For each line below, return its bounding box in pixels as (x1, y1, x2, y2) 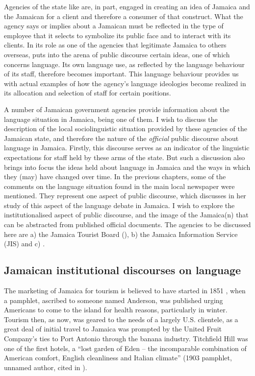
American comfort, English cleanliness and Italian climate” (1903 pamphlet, (4, 352, 232, 363)
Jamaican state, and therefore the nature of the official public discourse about (4, 133, 239, 143)
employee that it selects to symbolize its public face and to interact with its (4, 30, 231, 40)
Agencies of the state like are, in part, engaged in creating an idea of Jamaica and (4, 1, 250, 11)
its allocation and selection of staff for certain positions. (4, 88, 171, 98)
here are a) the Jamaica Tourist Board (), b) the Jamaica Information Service (4, 229, 238, 239)
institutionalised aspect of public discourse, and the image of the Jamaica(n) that (4, 210, 249, 220)
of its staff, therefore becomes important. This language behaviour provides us (4, 69, 239, 79)
